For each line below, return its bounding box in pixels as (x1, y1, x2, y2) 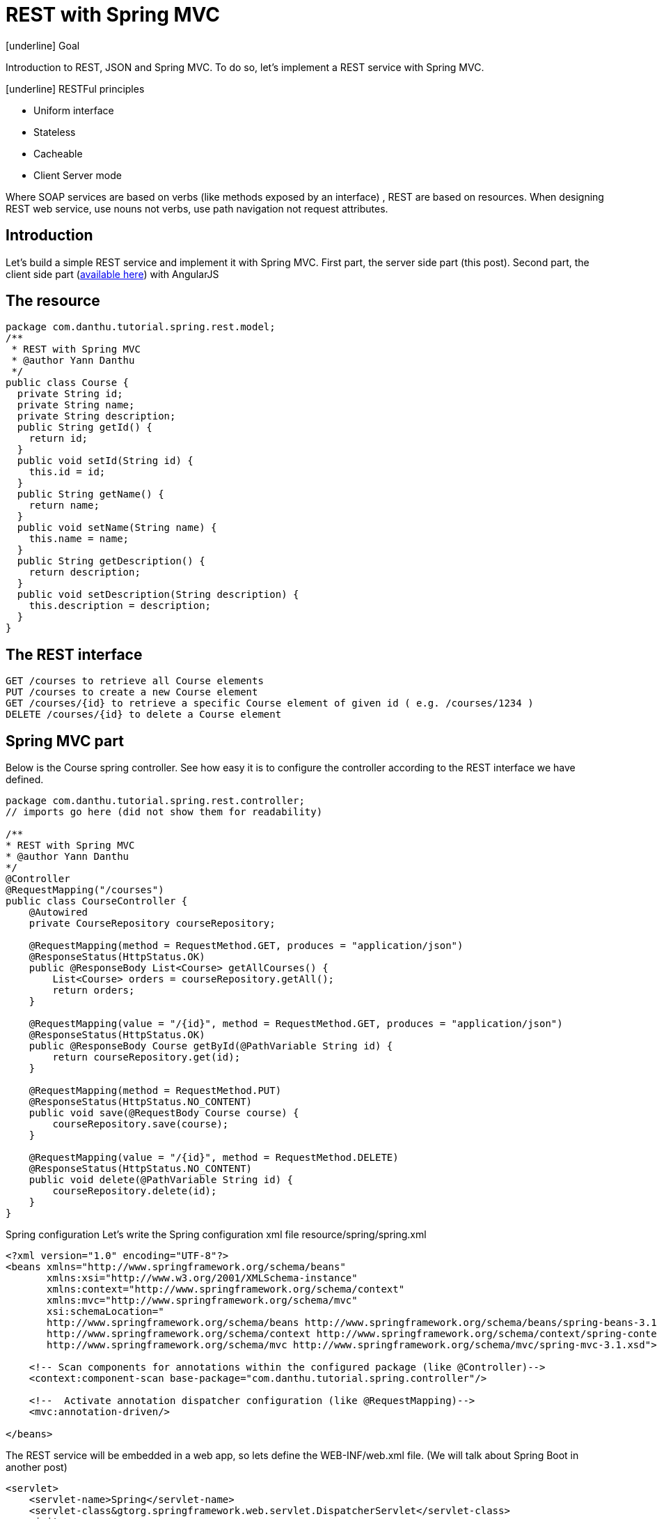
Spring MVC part (6, 732, 124, 750)
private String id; (17, 388, 123, 400)
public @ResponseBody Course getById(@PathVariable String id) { (29, 1040, 393, 1052)
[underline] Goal (6, 39, 80, 52)
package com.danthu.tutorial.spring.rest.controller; (6, 795, 305, 807)
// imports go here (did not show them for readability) (6, 806, 323, 818)
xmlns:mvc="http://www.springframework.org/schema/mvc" (47, 1295, 358, 1306)
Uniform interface (33, 104, 114, 116)
